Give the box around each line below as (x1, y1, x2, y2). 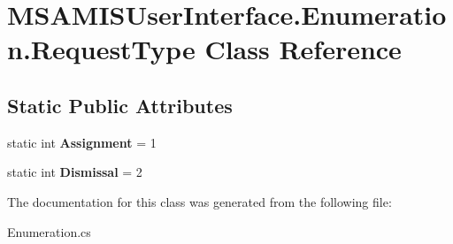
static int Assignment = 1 (7, 133, 157, 151)
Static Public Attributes (7, 91, 233, 118)
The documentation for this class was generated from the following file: (7, 192, 392, 210)
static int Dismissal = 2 (7, 163, 142, 181)
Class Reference (204, 31, 402, 67)
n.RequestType (7, 31, 196, 67)
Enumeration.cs (7, 222, 91, 240)
